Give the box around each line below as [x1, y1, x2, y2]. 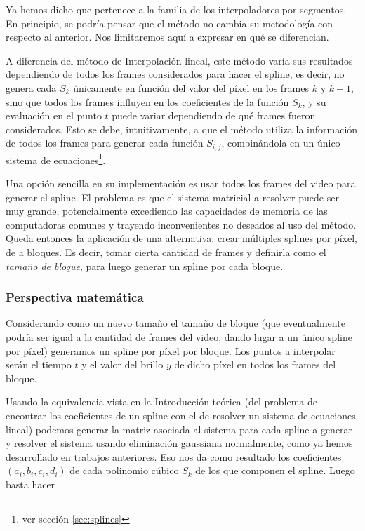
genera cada [6, 80, 57, 95]
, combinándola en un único [221, 135, 340, 150]
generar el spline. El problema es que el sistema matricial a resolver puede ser [6, 189, 339, 204]
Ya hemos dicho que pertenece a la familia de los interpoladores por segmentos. [6, 2, 347, 16]
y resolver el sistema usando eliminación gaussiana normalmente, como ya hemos [6, 436, 353, 450]
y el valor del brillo [81, 357, 164, 372]
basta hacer [6, 476, 55, 491]
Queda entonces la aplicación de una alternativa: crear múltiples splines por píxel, [6, 231, 357, 246]
